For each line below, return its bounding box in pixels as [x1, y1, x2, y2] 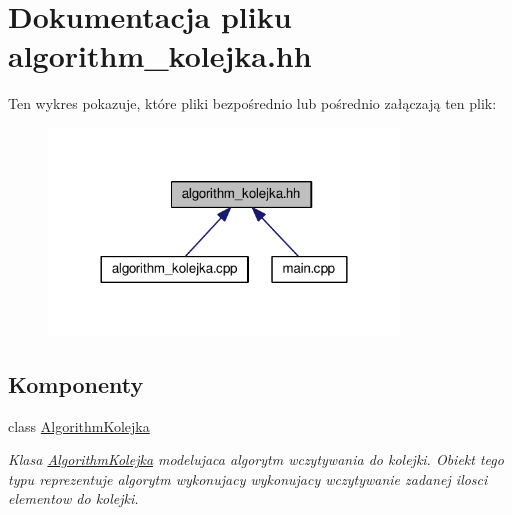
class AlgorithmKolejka [8, 415, 150, 436]
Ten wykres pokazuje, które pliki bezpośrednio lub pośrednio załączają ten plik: [8, 93, 497, 114]
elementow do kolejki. [8, 488, 139, 509]
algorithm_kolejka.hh [8, 35, 312, 76]
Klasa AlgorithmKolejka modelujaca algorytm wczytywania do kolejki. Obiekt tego [8, 449, 504, 470]
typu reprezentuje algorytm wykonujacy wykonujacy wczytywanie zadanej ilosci [8, 468, 488, 489]
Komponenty [8, 368, 144, 399]
